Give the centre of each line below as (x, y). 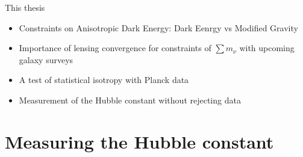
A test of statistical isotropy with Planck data (104, 80)
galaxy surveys (46, 59)
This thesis (25, 7)
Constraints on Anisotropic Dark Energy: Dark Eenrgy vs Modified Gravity (158, 27)
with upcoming (267, 48)
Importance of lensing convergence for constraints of (115, 48)
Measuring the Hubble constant (139, 141)
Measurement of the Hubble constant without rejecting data (130, 100)
